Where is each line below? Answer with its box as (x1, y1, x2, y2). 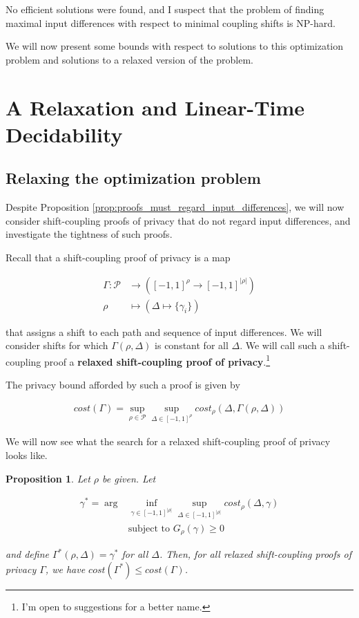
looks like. (6, 448, 48, 462)
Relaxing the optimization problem (6, 167, 261, 189)
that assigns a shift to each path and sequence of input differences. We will (6, 324, 322, 339)
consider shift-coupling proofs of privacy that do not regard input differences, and (6, 213, 351, 227)
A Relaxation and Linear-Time (6, 93, 305, 121)
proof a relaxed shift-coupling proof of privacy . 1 (44, 352, 271, 368)
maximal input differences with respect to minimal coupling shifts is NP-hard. (6, 15, 336, 30)
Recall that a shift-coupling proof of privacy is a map (6, 250, 231, 264)
